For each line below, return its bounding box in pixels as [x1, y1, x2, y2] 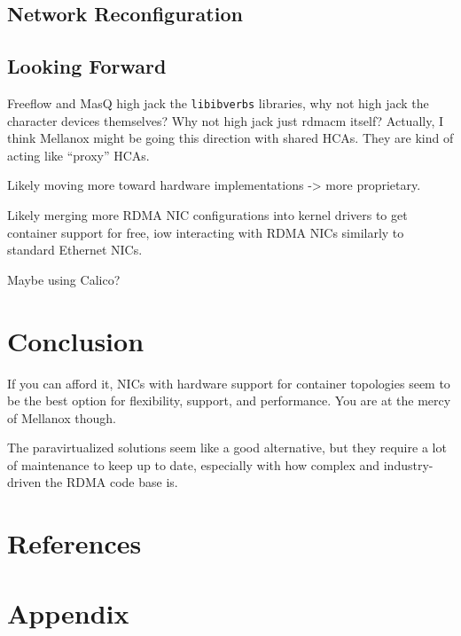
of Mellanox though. [7, 408, 116, 427]
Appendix [7, 594, 129, 631]
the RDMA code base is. [44, 473, 178, 491]
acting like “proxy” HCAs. [7, 145, 150, 164]
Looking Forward [7, 52, 167, 80]
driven [7, 473, 42, 491]
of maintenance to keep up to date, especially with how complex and [7, 455, 380, 474]
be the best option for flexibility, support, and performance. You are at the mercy [7, 391, 451, 410]
